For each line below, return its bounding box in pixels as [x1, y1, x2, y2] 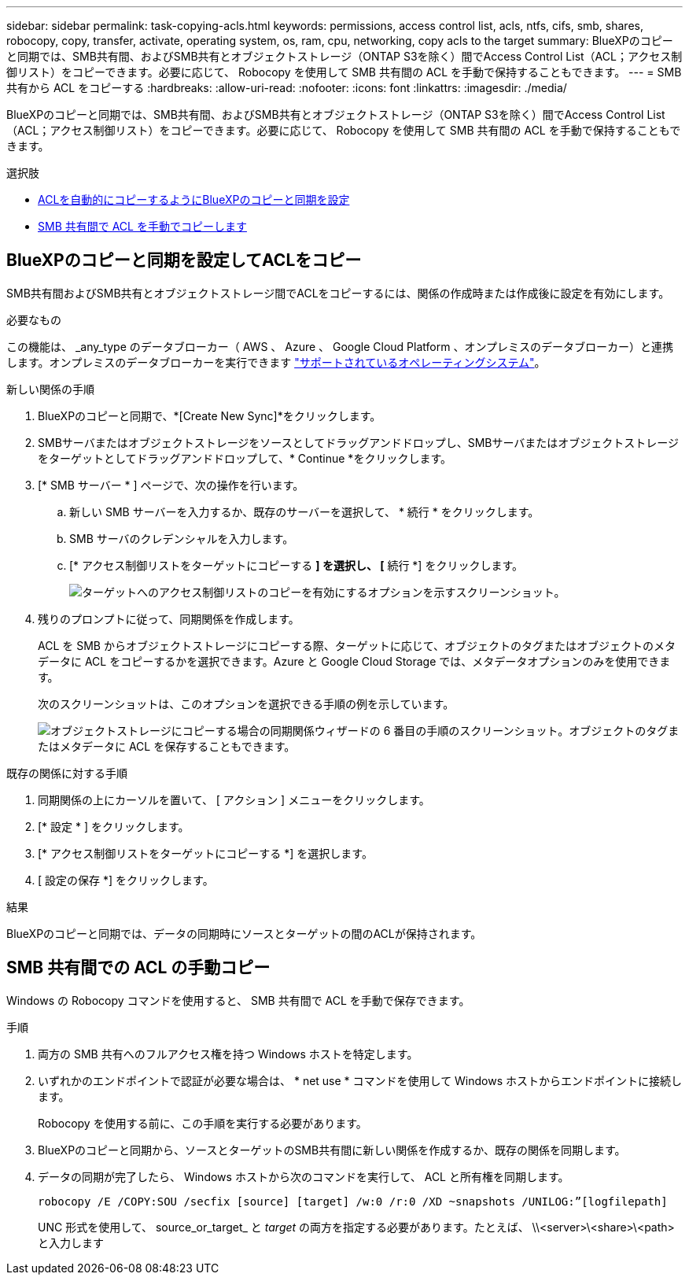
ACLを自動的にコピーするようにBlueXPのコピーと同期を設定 [38, 193, 350, 206]
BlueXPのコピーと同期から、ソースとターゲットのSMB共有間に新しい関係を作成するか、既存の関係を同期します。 [38, 1143, 626, 1157]
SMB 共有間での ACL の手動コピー [6, 958, 271, 978]
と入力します [38, 1235, 104, 1250]
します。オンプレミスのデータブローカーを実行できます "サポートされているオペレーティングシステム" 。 [6, 355, 546, 369]
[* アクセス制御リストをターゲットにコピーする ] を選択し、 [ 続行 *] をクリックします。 [69, 558, 524, 572]
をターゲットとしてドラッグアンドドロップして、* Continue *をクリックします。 [38, 451, 451, 465]
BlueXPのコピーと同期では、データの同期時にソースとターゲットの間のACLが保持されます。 [6, 926, 482, 940]
